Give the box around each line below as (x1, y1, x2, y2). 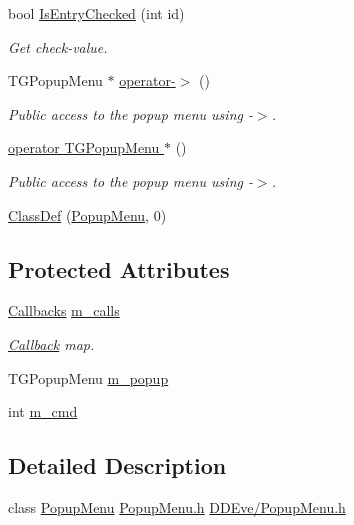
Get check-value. (8, 36, 108, 57)
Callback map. (8, 333, 95, 354)
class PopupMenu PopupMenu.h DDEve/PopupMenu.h (8, 496, 346, 517)
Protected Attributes (8, 253, 230, 284)
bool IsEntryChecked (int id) (8, 3, 185, 23)
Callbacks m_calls (8, 300, 120, 321)
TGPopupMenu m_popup (8, 367, 169, 388)
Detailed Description (8, 450, 227, 481)
